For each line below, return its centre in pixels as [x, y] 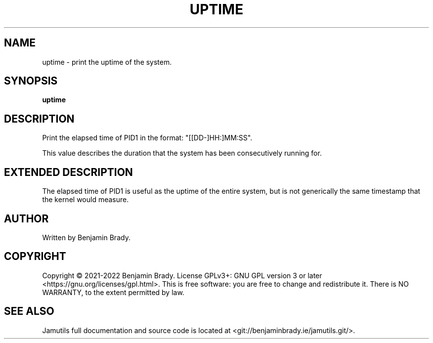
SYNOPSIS [31, 81]
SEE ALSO [29, 311]
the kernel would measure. [86, 200]
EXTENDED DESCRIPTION [68, 172]
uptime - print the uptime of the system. [107, 62]
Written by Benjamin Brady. [86, 237]
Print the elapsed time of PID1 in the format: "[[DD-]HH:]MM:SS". [147, 138]
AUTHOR [26, 218]
